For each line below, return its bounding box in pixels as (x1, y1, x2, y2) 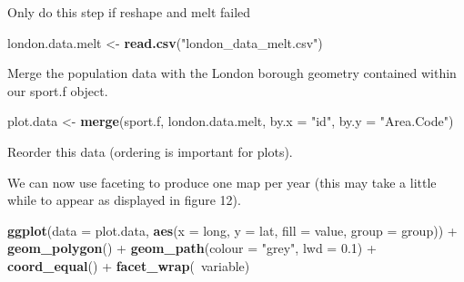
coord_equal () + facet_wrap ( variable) (7, 256, 250, 275)
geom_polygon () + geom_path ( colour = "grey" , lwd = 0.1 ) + (7, 238, 377, 258)
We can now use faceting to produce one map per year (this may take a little (7, 172, 437, 191)
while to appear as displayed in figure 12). (7, 190, 241, 209)
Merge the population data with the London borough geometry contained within (7, 63, 457, 83)
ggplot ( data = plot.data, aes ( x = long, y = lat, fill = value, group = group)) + (7, 220, 458, 239)
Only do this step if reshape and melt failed (7, 3, 251, 21)
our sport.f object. (7, 81, 108, 100)
